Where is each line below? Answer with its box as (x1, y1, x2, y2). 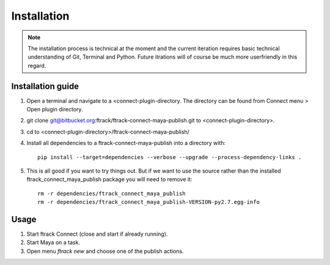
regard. (28, 62, 46, 69)
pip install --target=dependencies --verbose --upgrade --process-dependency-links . (37, 154, 302, 160)
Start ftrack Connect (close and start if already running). (26, 230, 168, 238)
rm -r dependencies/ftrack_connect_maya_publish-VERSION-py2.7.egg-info (37, 199, 260, 206)
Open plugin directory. (26, 106, 83, 113)
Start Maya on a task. (26, 239, 81, 246)
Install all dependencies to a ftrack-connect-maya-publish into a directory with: (26, 140, 226, 147)
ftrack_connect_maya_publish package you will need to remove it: (26, 176, 193, 183)
